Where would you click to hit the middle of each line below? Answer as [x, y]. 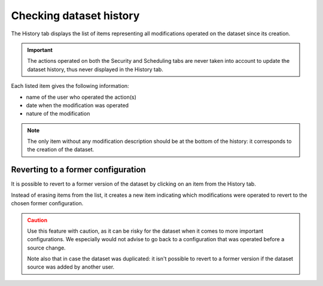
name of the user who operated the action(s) [81, 97]
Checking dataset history [75, 16]
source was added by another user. [71, 267]
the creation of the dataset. [61, 150]
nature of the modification [58, 114]
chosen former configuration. [47, 203]
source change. [46, 248]
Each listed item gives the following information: [70, 86]
